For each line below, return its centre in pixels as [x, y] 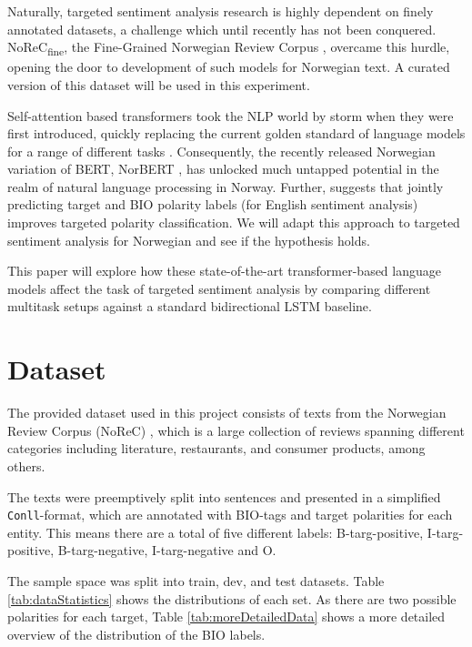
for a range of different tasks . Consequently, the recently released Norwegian [221, 151]
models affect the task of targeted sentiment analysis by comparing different [219, 288]
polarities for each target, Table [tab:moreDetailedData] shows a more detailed [226, 617]
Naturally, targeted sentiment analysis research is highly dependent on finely [221, 11]
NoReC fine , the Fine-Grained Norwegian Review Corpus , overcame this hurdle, [229, 48]
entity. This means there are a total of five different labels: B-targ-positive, [216, 532]
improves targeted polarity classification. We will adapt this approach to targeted [234, 222]
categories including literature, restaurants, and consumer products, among [216, 448]
